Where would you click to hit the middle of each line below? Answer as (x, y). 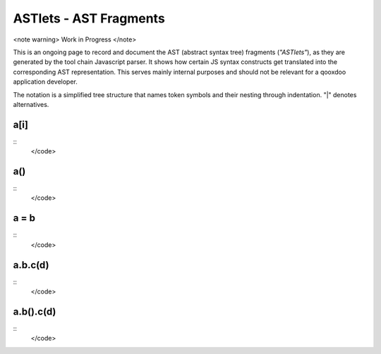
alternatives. (31, 104)
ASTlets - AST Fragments (89, 18)
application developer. (45, 82)
